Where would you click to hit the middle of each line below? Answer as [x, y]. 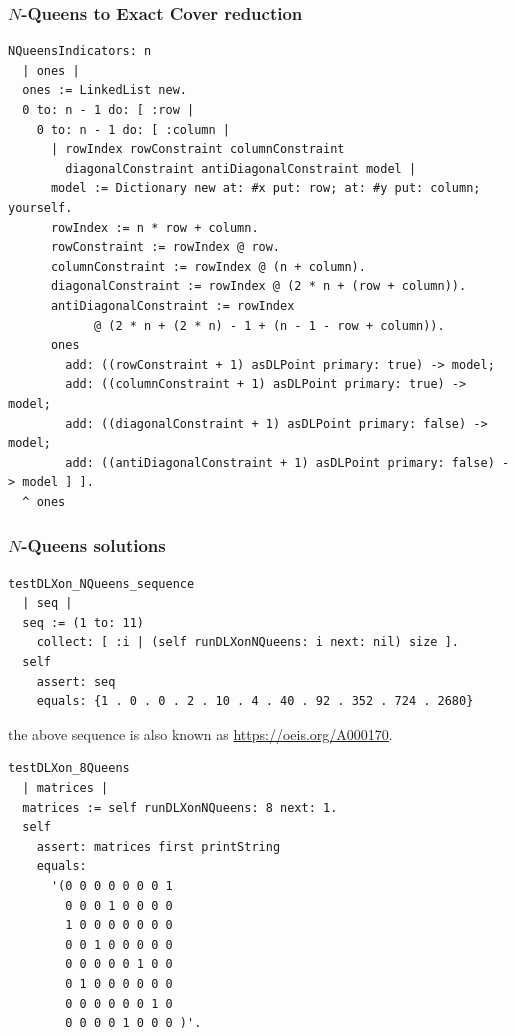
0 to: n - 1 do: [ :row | [108, 110]
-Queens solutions [93, 545]
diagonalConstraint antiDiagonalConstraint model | [241, 168]
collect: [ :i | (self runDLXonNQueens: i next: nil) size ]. [248, 642]
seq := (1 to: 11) [83, 622]
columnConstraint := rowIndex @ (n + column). [208, 266]
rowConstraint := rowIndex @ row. [165, 247]
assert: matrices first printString [158, 846]
